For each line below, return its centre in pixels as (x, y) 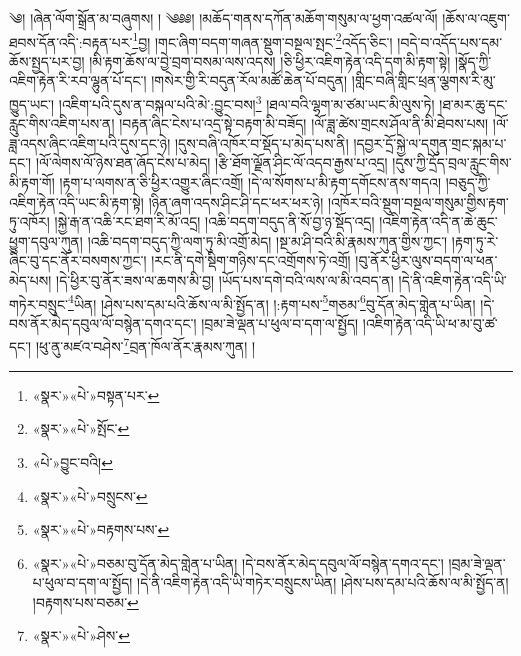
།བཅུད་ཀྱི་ (468, 182)
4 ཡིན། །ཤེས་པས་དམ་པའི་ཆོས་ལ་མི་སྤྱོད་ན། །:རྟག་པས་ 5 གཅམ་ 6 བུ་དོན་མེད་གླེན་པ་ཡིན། (271, 302)
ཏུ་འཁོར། (29, 221)
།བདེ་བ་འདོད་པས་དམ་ (450, 41)
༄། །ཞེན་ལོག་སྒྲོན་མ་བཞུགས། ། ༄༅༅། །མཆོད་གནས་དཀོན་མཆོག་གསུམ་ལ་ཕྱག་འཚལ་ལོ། (223, 18)
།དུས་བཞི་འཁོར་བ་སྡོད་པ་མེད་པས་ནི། (261, 142)
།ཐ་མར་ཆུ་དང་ (473, 103)
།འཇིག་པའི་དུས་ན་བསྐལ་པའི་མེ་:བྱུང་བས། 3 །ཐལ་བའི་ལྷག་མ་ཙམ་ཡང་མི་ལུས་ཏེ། (246, 102)
